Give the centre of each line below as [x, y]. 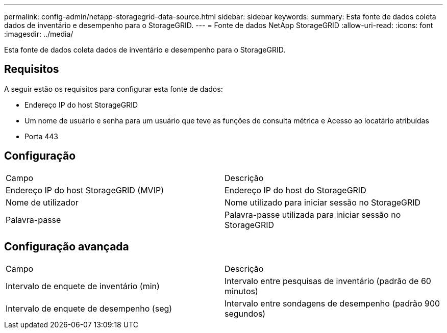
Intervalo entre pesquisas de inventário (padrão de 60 [328, 281]
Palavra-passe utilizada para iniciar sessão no [313, 214]
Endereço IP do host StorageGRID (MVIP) [85, 190]
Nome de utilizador [42, 202]
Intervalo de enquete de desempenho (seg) [89, 308]
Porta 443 [41, 136]
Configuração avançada [67, 247]
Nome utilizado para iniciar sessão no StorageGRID [323, 202]
